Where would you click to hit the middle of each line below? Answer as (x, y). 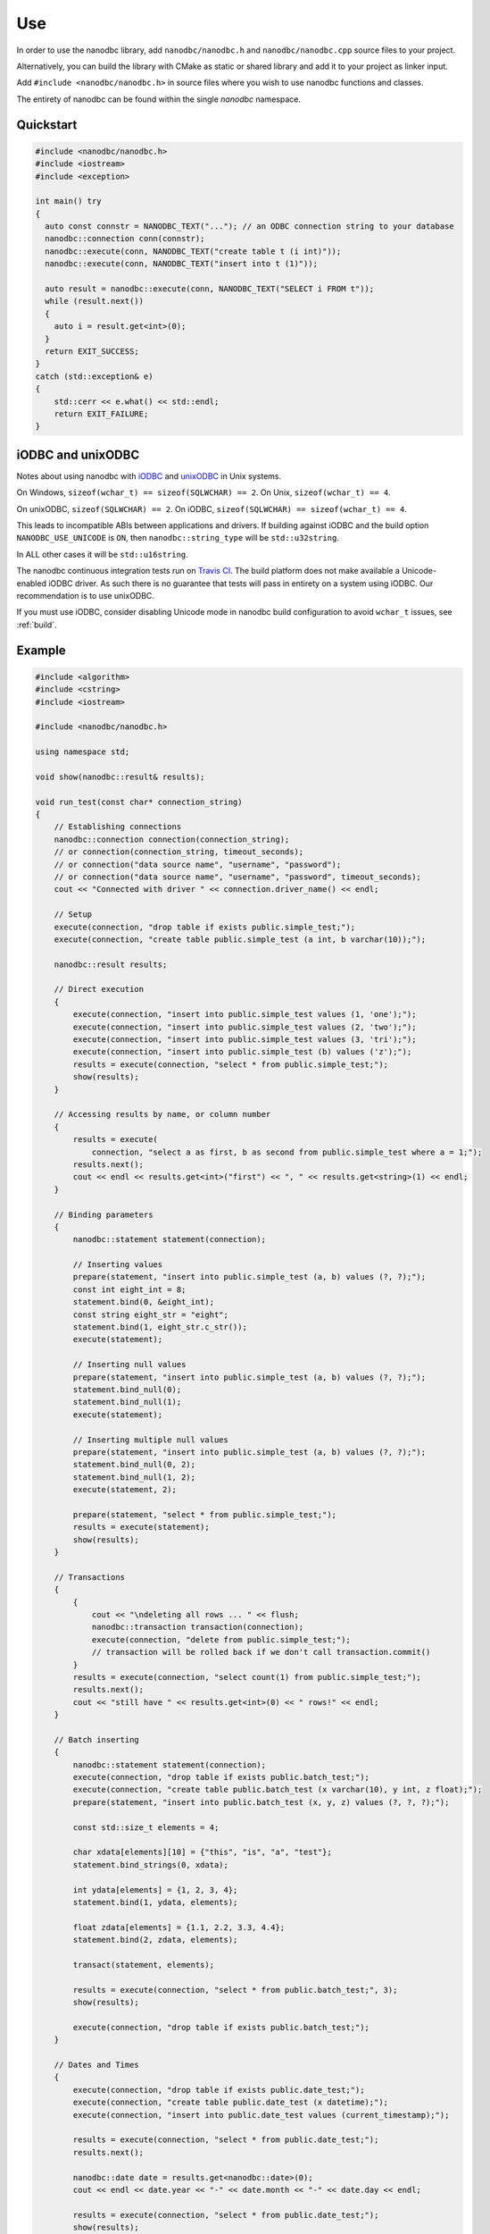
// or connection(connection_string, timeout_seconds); (179, 852)
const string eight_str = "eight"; (151, 1314)
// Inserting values (118, 1265)
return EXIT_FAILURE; (101, 414)
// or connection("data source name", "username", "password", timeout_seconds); (237, 877)
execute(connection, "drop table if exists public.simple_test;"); (205, 927)
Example (41, 650)
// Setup (73, 915)
